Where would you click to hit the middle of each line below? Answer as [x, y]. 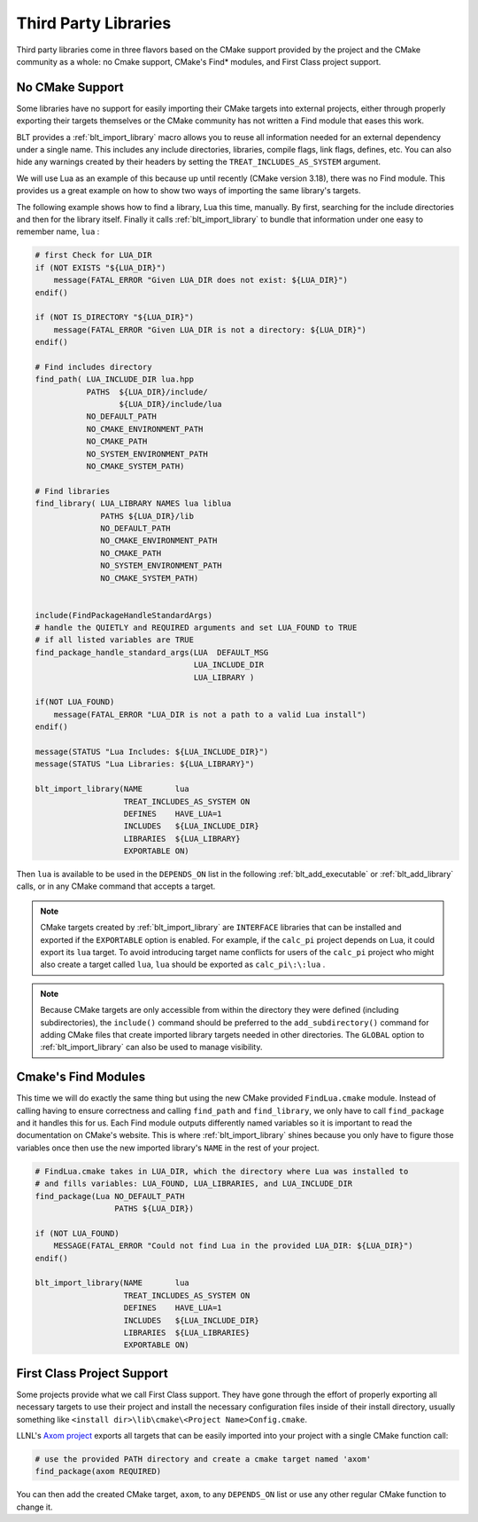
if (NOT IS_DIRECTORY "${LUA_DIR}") [115, 318]
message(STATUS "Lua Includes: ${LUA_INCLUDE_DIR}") [152, 751]
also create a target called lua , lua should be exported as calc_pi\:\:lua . [183, 965]
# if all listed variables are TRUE [115, 640]
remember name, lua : [58, 231]
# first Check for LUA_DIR [93, 255]
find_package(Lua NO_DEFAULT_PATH [110, 1196]
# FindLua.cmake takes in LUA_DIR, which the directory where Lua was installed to [222, 1171]
